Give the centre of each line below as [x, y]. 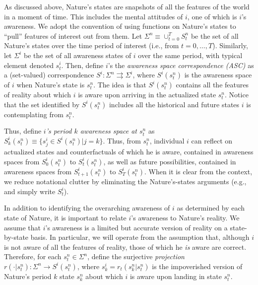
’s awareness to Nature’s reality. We [185, 217]
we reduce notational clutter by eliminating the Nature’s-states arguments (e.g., [125, 181]
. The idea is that [120, 85]
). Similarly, [230, 45]
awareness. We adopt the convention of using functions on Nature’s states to [120, 26]
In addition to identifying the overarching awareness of [87, 208]
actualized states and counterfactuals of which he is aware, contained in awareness [129, 152]
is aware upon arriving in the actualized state [147, 95]
